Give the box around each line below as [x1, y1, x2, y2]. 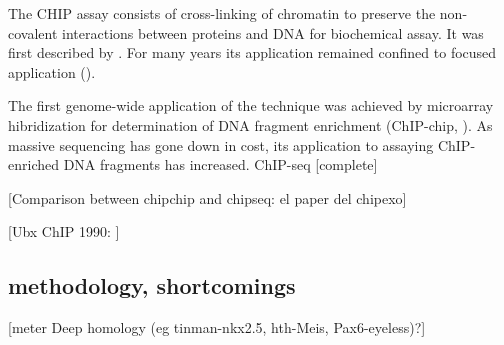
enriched [8, 154, 59, 175]
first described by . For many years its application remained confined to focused [8, 42, 497, 63]
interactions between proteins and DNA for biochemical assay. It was [62, 22, 484, 43]
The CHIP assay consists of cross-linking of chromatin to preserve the [8, 3, 436, 23]
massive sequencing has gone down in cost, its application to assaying [8, 134, 434, 155]
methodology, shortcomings [8, 270, 296, 301]
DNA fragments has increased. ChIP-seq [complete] [63, 154, 378, 175]
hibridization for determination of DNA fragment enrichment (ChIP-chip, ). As [8, 114, 493, 135]
